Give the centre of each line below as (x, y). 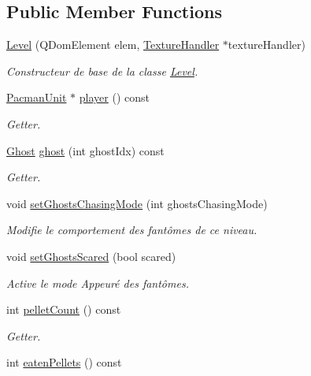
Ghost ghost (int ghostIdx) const (85, 150)
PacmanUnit (37, 97)
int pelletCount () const (64, 309)
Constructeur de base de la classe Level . (102, 71)
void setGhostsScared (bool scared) (91, 256)
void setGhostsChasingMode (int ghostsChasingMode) (137, 203)
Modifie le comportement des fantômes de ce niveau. (132, 230)
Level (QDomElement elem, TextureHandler (113, 45)
